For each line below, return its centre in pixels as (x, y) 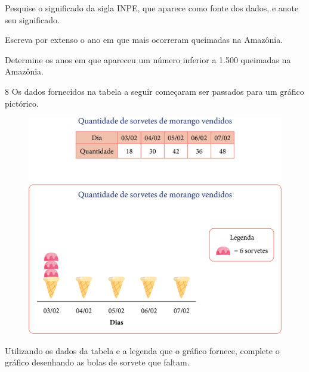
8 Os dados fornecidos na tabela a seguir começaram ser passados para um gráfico (154, 91)
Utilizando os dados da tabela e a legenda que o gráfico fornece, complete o (142, 350)
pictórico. (22, 103)
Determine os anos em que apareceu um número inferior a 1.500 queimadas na (148, 59)
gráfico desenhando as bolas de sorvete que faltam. (97, 362)
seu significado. (32, 19)
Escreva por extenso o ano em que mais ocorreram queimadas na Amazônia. (144, 40)
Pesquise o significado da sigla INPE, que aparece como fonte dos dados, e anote (152, 8)
